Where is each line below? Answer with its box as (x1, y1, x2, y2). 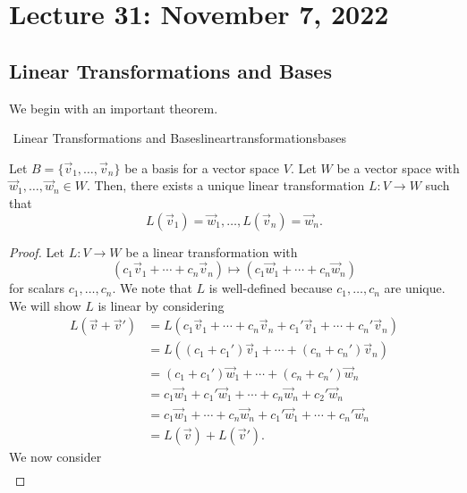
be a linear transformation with (125, 242, 298, 261)
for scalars (9, 279, 65, 297)
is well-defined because (208, 279, 333, 297)
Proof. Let (9, 242, 64, 261)
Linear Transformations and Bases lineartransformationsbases (13, 129, 346, 147)
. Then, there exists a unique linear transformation (86, 176, 365, 195)
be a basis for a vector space (124, 158, 280, 177)
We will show (9, 296, 81, 314)
